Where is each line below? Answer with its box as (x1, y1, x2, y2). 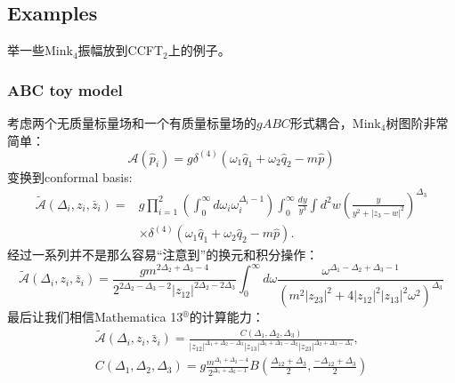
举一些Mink (7, 41, 73, 60)
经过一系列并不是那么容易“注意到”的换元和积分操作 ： (7, 245, 319, 264)
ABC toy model (7, 78, 123, 100)
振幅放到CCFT (77, 41, 164, 60)
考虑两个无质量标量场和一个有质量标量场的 (7, 114, 256, 132)
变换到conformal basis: (7, 167, 133, 186)
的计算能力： (189, 307, 264, 326)
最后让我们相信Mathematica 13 (7, 307, 183, 326)
